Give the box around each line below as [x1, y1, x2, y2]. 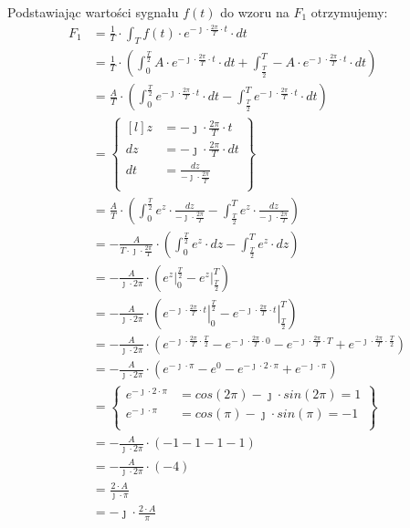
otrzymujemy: [310, 3, 388, 21]
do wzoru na [220, 3, 289, 21]
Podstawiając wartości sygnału [7, 3, 179, 21]
